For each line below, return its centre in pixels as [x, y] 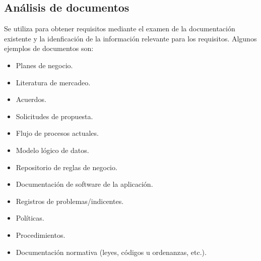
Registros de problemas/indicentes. [70, 201]
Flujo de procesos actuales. [57, 133]
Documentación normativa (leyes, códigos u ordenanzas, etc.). [111, 252]
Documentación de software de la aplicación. [84, 184]
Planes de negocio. [44, 65]
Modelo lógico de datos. [52, 150]
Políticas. [30, 218]
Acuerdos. [31, 99]
